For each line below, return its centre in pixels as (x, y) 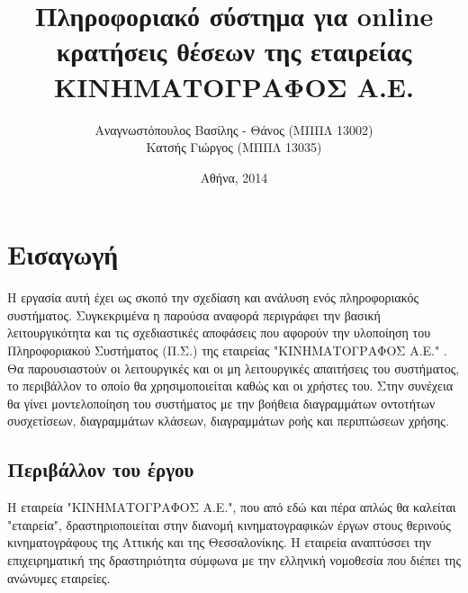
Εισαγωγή (63, 254)
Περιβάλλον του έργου (101, 469)
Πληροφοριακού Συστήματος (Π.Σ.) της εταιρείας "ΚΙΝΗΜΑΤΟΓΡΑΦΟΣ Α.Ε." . (227, 350)
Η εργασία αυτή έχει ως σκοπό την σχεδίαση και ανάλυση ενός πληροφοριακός (213, 297)
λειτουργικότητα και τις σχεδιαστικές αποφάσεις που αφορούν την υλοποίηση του (219, 332)
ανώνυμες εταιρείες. (59, 577)
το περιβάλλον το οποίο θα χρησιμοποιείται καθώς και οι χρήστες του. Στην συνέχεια (230, 386)
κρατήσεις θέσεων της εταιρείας (234, 51)
